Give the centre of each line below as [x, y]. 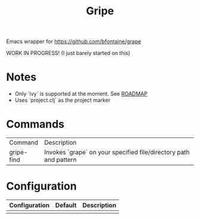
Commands [35, 124]
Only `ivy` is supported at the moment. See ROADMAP [81, 94]
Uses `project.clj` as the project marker [62, 100]
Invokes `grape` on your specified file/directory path [117, 152]
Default [66, 205]
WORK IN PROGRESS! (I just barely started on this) [68, 53]
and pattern [61, 160]
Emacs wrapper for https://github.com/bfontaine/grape [74, 42]
